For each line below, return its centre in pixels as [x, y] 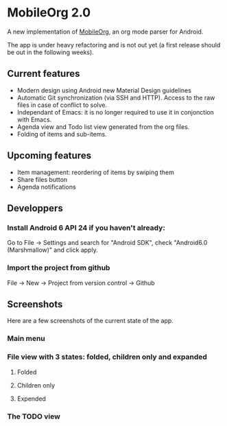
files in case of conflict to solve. [62, 105]
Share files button [42, 179]
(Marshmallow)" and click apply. [52, 250]
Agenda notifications [47, 187]
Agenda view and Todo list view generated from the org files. [103, 127]
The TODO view [34, 416]
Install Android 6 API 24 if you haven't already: [86, 228]
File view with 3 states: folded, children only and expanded [107, 357]
